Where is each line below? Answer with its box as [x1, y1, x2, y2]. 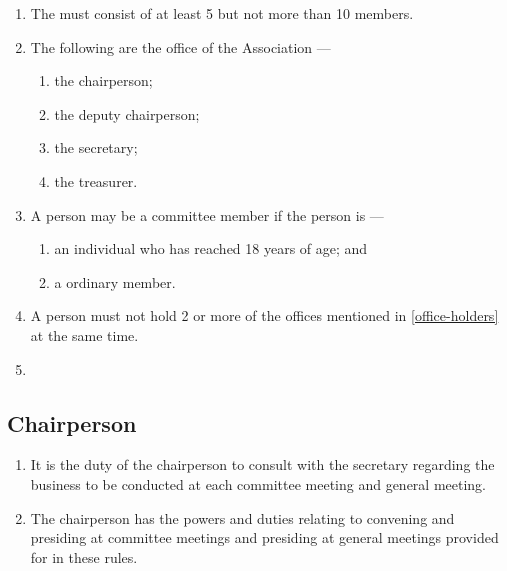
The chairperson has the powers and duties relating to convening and [30, 507, 455, 528]
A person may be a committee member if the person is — [30, 204, 384, 225]
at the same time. [30, 324, 139, 345]
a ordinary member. [54, 271, 176, 292]
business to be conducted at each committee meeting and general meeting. [30, 473, 487, 494]
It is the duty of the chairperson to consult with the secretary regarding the [30, 454, 495, 475]
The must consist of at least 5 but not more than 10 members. [30, 3, 414, 23]
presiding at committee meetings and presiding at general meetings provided [30, 527, 499, 548]
